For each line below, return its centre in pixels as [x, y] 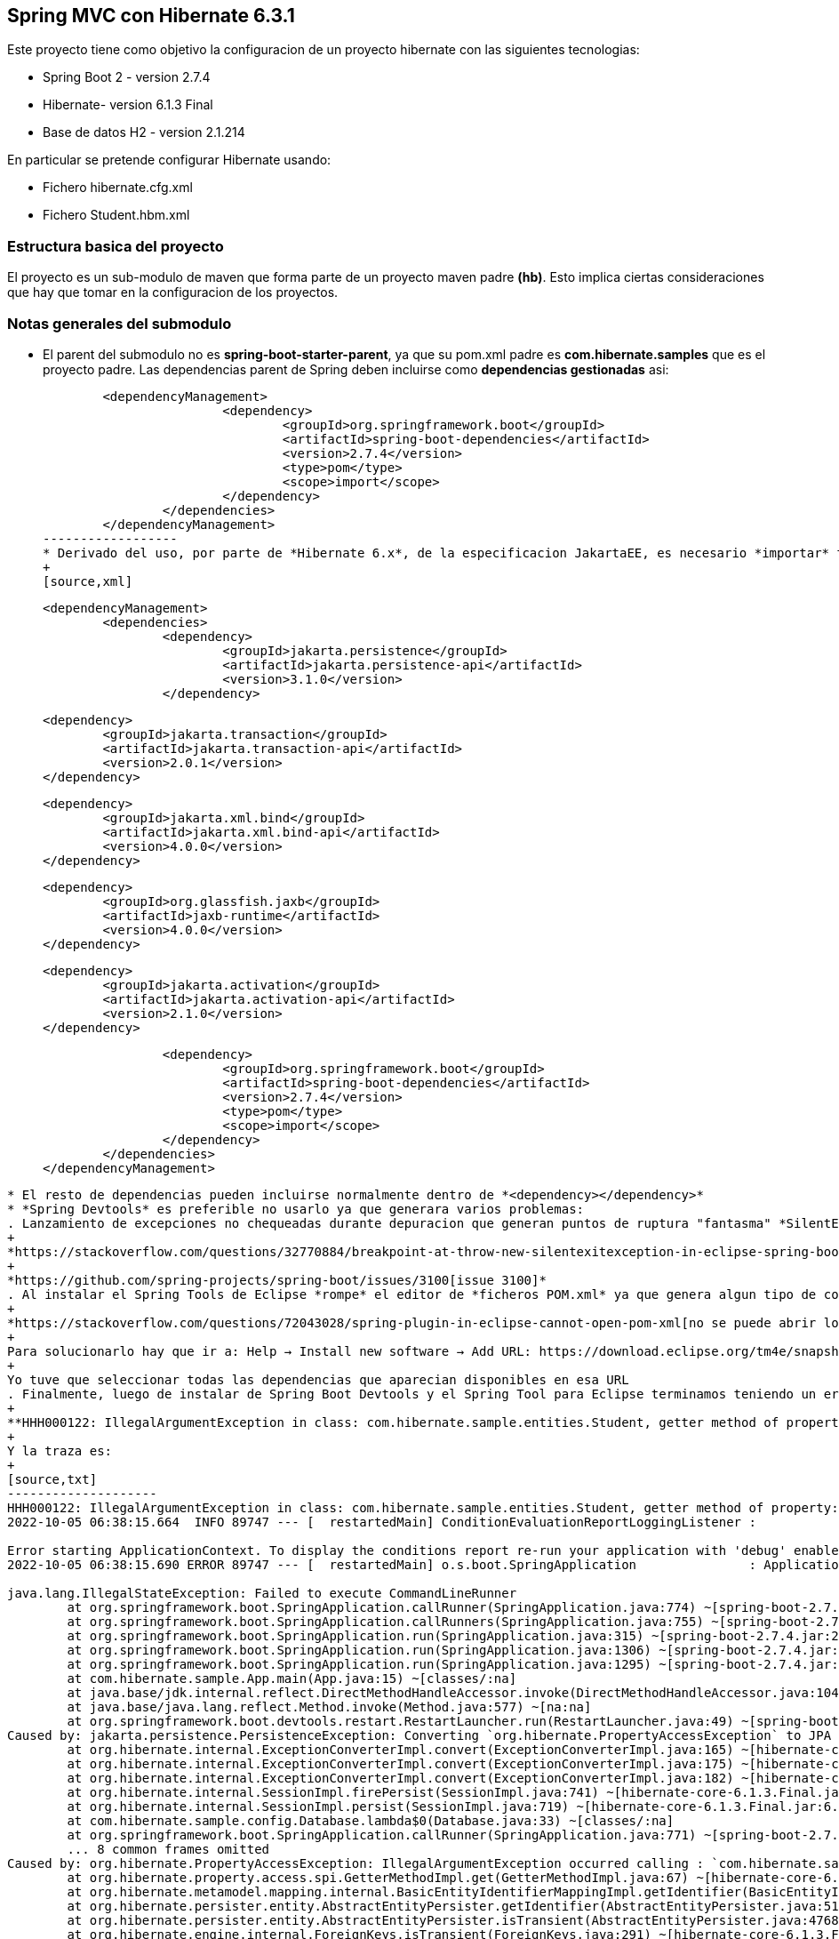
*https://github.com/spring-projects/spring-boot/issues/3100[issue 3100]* [277, 1280]
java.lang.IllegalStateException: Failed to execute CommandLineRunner [262, 1593]
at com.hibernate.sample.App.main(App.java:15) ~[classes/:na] [292, 1678]
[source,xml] [88, 581]
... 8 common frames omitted [168, 1849]
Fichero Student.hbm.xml [116, 215]
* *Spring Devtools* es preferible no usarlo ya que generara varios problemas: [296, 1209]
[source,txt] [52, 1479]
